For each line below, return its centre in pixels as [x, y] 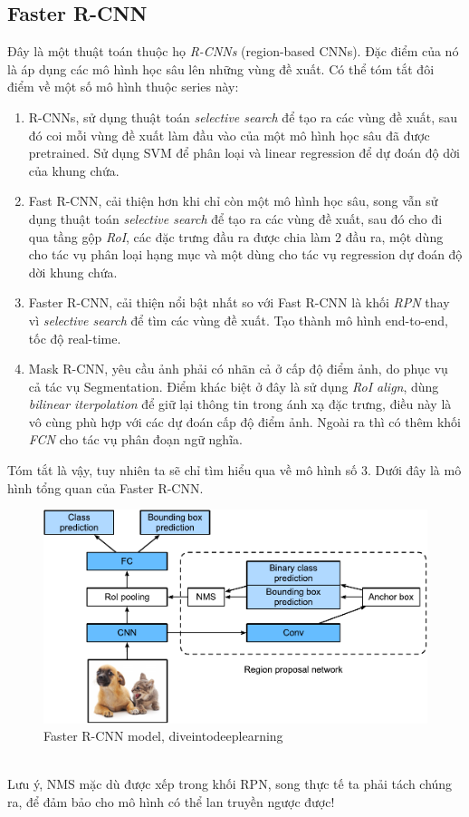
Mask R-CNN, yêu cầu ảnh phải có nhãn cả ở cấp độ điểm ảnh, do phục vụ [238, 369]
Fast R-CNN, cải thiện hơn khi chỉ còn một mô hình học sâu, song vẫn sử [233, 201]
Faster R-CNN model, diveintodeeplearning [163, 736]
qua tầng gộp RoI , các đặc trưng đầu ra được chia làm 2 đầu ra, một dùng [236, 236]
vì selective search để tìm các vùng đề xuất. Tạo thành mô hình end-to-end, [238, 320]
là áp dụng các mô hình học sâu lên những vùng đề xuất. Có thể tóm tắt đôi [221, 68]
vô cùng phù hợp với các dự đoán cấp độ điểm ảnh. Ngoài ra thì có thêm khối [245, 421]
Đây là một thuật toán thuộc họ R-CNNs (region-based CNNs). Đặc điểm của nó [233, 51]
